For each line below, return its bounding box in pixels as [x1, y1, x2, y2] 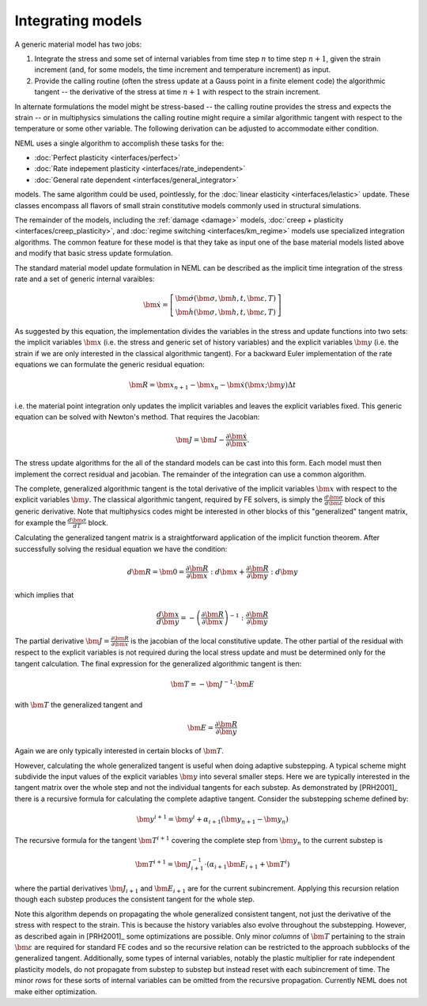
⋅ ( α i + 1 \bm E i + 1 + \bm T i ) [204, 858, 290, 871]
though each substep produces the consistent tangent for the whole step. [14, 894, 255, 904]
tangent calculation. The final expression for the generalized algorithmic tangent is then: [14, 659, 302, 668]
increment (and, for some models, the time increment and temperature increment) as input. [34, 65, 331, 74]
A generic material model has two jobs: [14, 40, 142, 49]
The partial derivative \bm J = [14, 636, 110, 645]
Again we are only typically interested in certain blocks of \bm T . [14, 746, 225, 756]
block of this [344, 495, 385, 504]
